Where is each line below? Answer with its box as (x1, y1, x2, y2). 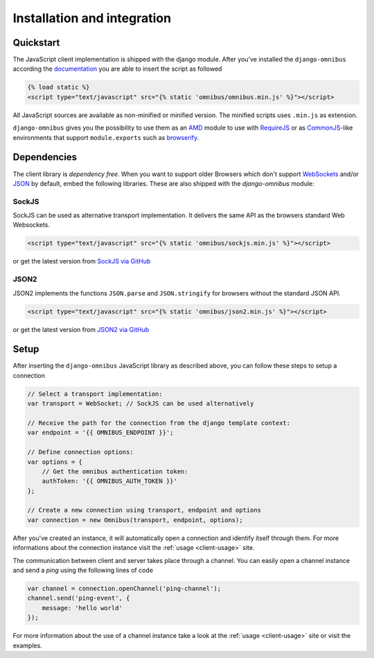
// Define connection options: (27, 448, 134, 456)
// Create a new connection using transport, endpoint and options (27, 506, 262, 514)
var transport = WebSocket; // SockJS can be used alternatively (27, 399, 254, 408)
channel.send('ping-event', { (27, 594, 130, 603)
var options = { (27, 458, 83, 466)
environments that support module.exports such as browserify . (12, 133, 199, 141)
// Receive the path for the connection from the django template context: (27, 419, 291, 426)
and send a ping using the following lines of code (12, 566, 154, 575)
